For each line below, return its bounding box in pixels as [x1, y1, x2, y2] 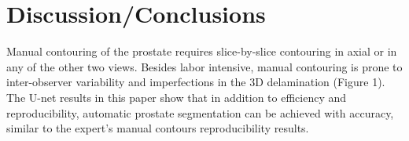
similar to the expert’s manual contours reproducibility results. [6, 120, 309, 136]
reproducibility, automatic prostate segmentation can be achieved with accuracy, [6, 104, 394, 121]
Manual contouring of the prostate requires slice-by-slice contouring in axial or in [6, 43, 397, 60]
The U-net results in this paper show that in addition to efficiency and [6, 89, 347, 105]
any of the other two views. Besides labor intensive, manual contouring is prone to [6, 58, 403, 74]
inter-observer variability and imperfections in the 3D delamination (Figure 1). [6, 74, 385, 90]
